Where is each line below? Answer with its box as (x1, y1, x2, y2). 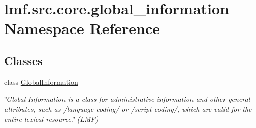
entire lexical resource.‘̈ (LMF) (4, 113, 99, 124)
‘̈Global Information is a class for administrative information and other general (4, 93, 250, 104)
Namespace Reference (4, 18, 160, 39)
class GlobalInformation (4, 76, 78, 87)
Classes (4, 52, 43, 68)
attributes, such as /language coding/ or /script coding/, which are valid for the (4, 103, 252, 114)
